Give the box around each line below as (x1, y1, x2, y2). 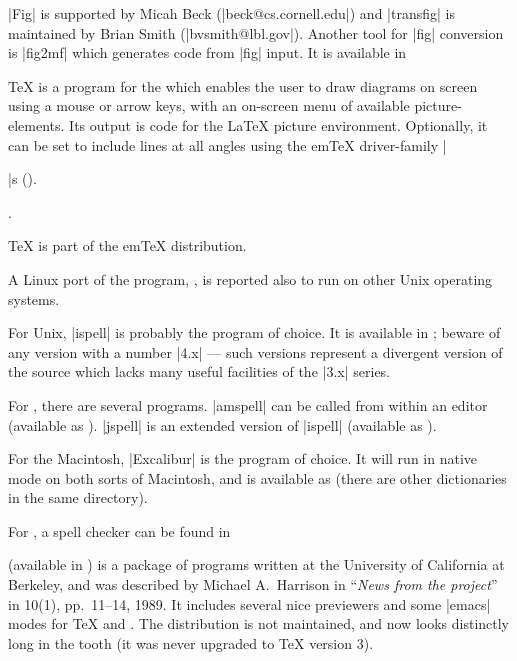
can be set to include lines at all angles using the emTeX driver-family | (8, 134, 447, 155)
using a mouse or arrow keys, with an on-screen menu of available (8, 95, 410, 116)
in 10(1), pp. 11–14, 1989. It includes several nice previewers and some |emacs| (8, 593, 491, 614)
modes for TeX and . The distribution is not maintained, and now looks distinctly (8, 613, 510, 634)
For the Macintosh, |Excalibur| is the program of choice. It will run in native (8, 448, 477, 469)
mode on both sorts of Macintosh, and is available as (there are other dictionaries (8, 467, 507, 488)
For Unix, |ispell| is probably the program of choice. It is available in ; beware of (8, 322, 501, 343)
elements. (8, 114, 65, 135)
